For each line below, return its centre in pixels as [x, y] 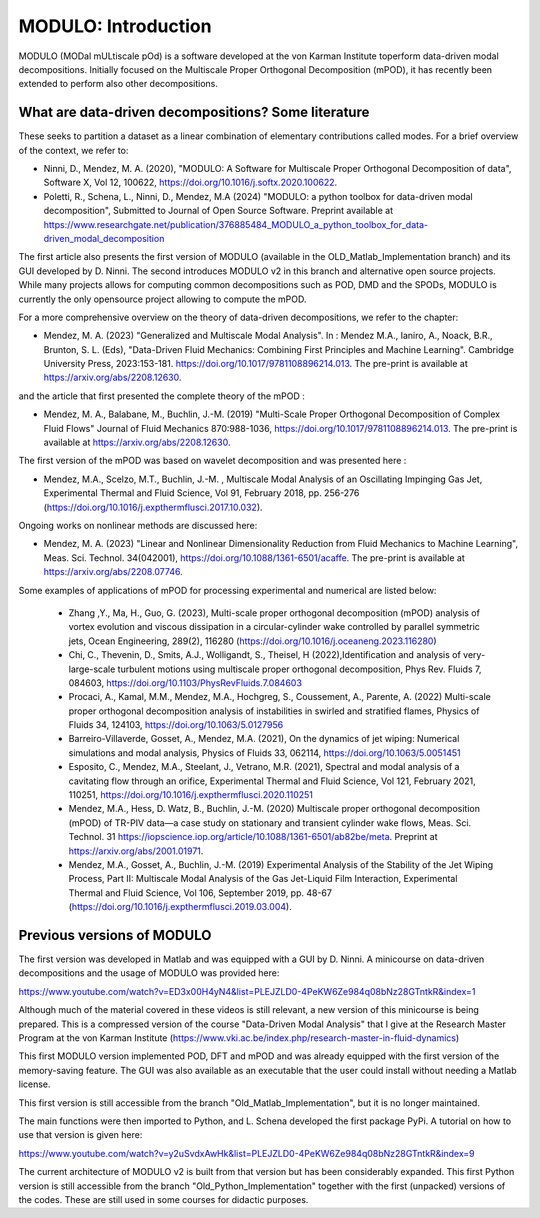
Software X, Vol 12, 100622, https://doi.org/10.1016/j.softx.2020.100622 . [190, 182]
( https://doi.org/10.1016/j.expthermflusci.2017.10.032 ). [153, 507]
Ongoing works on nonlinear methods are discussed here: [138, 525]
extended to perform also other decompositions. [118, 84]
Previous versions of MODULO [115, 935]
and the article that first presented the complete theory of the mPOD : [161, 396]
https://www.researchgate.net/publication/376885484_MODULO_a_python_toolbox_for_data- [236, 224]
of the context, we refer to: [73, 150]
